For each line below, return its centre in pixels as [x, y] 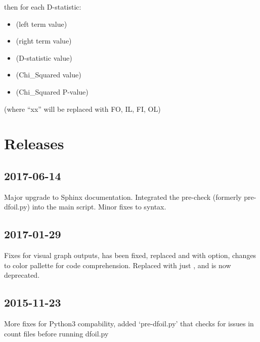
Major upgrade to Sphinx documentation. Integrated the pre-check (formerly [123, 197]
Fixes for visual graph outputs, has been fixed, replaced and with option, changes [130, 255]
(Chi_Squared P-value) [52, 91]
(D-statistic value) [44, 57]
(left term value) [41, 24]
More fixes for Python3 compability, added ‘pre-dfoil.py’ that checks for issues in [129, 324]
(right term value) [44, 41]
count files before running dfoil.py [56, 333]
